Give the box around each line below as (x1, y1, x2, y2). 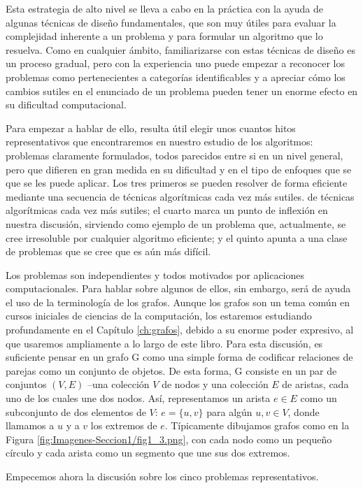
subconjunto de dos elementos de (6, 404, 146, 419)
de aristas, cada (282, 377, 349, 392)
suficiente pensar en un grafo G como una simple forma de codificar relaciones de (6, 350, 353, 364)
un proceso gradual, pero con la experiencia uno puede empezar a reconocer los (6, 56, 345, 71)
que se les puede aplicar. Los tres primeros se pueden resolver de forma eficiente (6, 175, 348, 190)
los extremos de (90, 418, 157, 433)
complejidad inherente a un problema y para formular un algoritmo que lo (6, 29, 323, 43)
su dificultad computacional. (6, 97, 127, 112)
